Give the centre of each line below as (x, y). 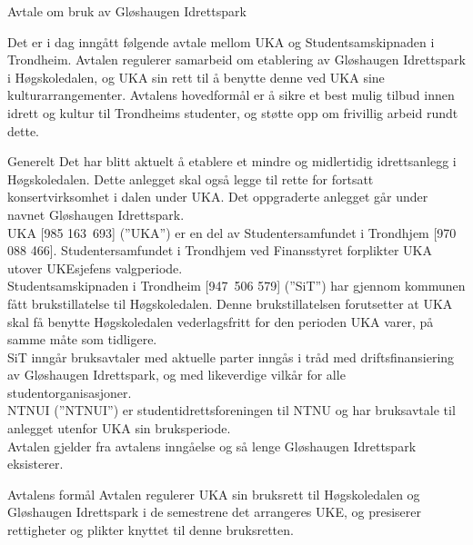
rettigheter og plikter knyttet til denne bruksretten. (151, 530)
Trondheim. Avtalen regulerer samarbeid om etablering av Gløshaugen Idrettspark (236, 59)
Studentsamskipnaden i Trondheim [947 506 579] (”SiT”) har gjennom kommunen (236, 286)
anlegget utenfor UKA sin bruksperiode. (119, 428)
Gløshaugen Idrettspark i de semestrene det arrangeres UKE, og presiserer (214, 512)
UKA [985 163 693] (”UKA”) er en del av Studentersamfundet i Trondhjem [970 (232, 232)
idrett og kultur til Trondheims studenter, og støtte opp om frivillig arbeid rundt (233, 112)
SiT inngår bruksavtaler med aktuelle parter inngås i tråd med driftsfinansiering (231, 357)
